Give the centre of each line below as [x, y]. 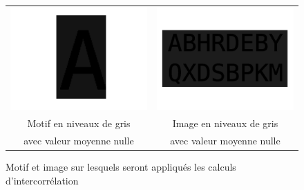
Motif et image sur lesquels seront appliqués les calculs [121, 167]
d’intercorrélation [42, 180]
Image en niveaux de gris [225, 123]
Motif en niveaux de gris [79, 123]
